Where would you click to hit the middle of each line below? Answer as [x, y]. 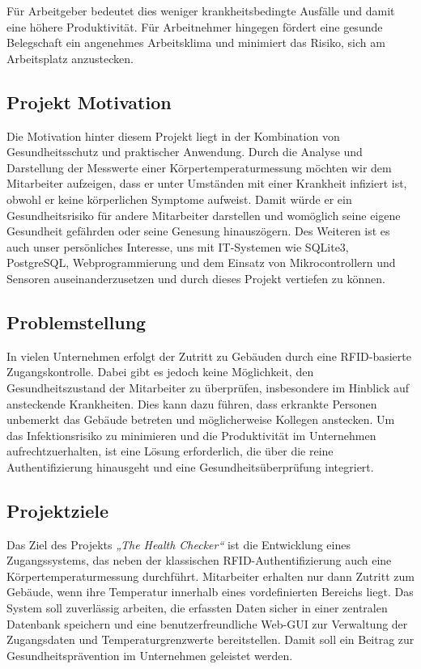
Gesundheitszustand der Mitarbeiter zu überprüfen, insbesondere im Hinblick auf [208, 387]
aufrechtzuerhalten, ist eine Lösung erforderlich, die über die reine [170, 451]
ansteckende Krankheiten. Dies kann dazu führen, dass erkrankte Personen [192, 403]
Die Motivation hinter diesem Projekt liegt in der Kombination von [173, 135]
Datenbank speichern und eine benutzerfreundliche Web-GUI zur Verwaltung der [207, 623]
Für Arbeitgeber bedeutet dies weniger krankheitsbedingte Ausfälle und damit [201, 11]
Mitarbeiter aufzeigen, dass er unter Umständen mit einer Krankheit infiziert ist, [207, 183]
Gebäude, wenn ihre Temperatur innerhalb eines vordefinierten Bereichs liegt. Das [210, 592]
